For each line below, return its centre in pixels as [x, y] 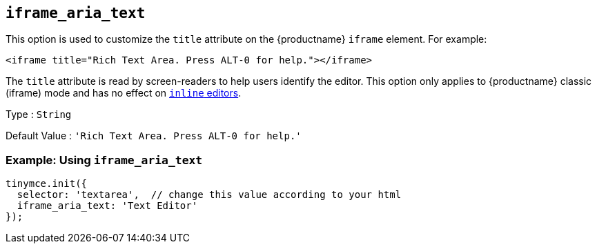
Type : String [39, 114]
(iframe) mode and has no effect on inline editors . [124, 93]
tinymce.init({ [47, 184]
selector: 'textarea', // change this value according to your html [209, 195]
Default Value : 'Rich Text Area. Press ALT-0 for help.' [154, 136]
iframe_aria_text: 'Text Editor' [107, 206]
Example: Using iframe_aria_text [104, 160]
